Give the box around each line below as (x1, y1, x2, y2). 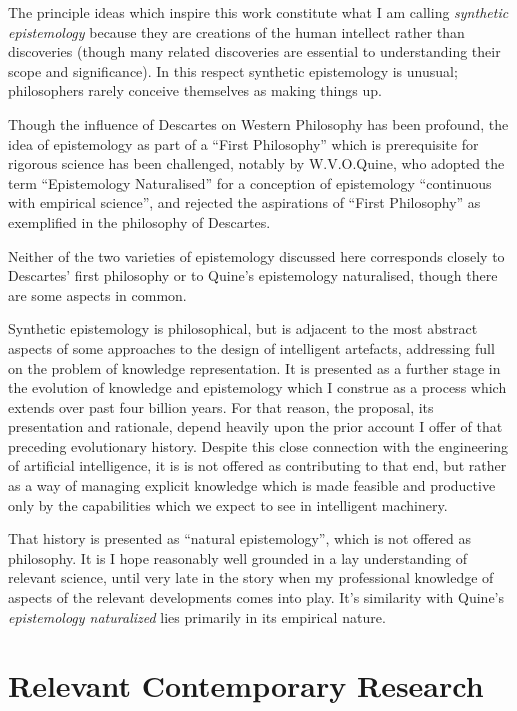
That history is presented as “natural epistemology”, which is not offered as (8, 528, 472, 549)
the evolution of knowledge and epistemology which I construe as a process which (8, 377, 507, 398)
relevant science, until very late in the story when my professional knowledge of (8, 567, 494, 588)
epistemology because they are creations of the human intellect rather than (8, 21, 465, 42)
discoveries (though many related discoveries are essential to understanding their (8, 41, 501, 62)
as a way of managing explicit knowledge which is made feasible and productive (8, 475, 496, 496)
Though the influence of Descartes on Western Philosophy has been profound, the (8, 113, 509, 134)
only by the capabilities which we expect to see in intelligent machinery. (8, 494, 448, 515)
